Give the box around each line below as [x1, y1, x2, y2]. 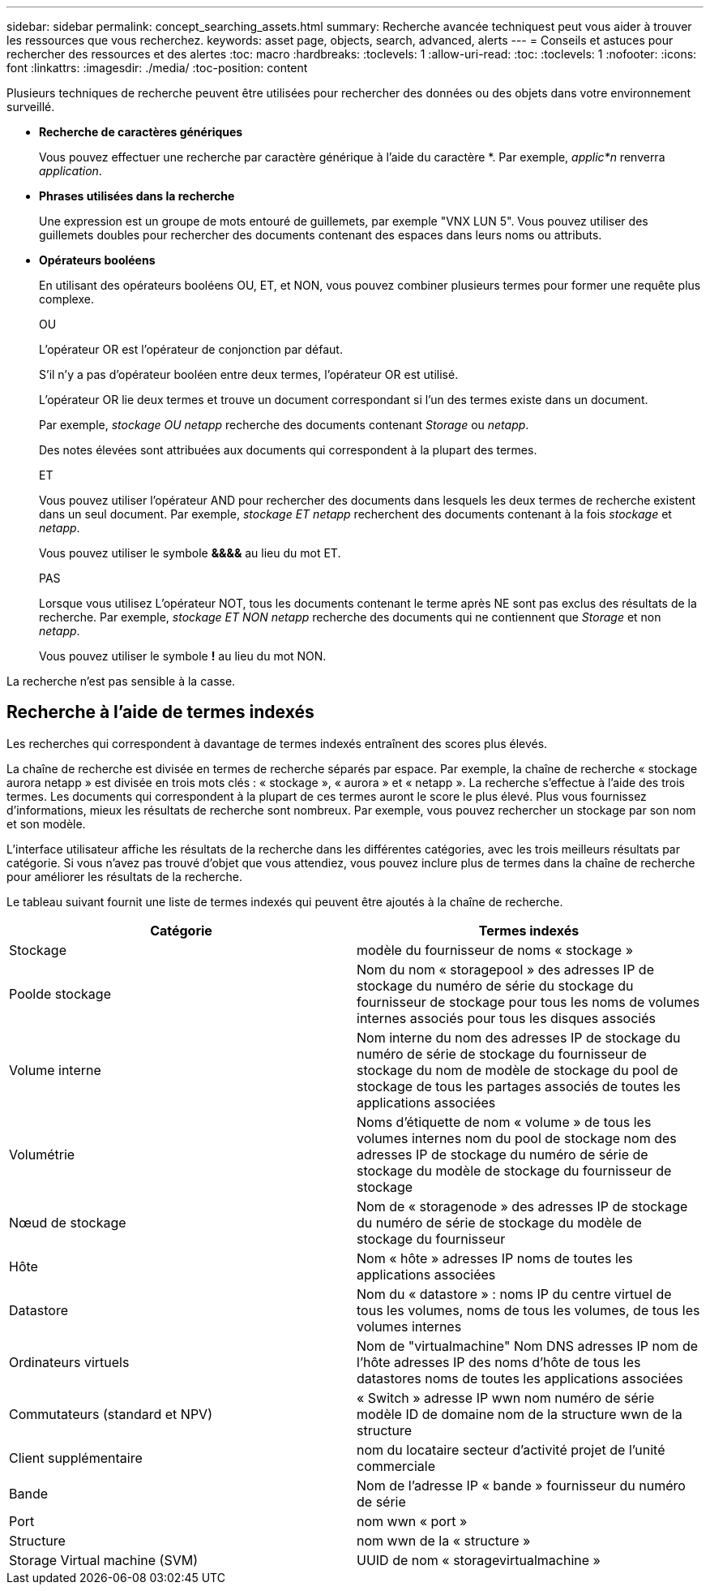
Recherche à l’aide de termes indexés [6, 702, 314, 723]
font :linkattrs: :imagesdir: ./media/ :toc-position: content [6, 61, 308, 75]
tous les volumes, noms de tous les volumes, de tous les [357, 1301, 700, 1318]
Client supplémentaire [9, 1449, 143, 1466]
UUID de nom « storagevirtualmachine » [357, 1551, 601, 1568]
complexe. [39, 292, 94, 306]
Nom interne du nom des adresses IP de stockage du [357, 1029, 681, 1046]
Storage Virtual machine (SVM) [9, 1551, 199, 1568]
